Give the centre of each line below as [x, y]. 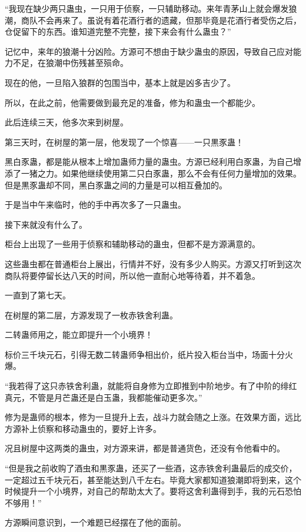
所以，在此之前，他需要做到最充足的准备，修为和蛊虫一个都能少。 [132, 102]
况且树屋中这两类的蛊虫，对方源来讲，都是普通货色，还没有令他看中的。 [145, 448]
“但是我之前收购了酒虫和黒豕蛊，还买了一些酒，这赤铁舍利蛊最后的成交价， [151, 468]
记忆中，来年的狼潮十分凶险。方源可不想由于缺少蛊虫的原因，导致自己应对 [149, 51]
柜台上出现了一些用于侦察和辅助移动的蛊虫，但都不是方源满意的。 [132, 244]
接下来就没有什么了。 [46, 224]
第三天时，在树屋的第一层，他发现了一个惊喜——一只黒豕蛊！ [124, 142]
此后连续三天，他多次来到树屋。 [66, 122]
